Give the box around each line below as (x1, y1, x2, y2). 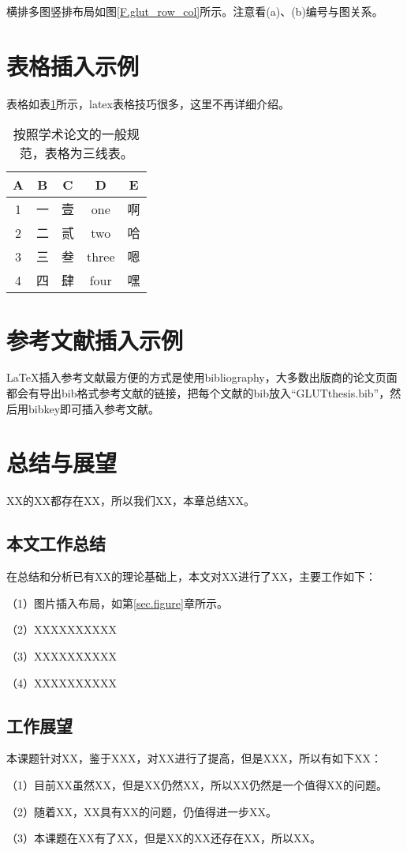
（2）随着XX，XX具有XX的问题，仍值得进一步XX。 (6, 803, 277, 819)
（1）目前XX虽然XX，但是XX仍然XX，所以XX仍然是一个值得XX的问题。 (6, 776, 387, 793)
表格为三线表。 (44, 144, 133, 163)
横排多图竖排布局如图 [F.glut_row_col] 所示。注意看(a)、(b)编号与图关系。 (6, 3, 383, 19)
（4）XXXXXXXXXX (6, 674, 117, 691)
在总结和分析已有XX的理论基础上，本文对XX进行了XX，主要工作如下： (6, 568, 376, 585)
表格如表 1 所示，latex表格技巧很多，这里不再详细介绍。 (6, 95, 289, 111)
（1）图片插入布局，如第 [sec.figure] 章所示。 (6, 594, 228, 611)
